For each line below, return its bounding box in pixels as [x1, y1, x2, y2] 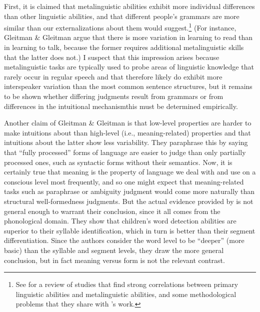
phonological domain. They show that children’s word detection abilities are [4, 215, 236, 226]
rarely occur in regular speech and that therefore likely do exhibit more [4, 71, 222, 81]
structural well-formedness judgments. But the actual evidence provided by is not [4, 195, 253, 206]
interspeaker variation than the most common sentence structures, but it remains [4, 81, 252, 91]
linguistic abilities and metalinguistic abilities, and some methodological [15, 288, 236, 299]
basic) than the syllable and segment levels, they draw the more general [4, 244, 224, 255]
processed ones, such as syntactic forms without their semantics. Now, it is [4, 156, 232, 167]
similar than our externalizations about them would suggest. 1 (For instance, [4, 21, 236, 32]
